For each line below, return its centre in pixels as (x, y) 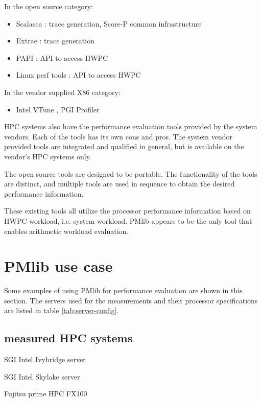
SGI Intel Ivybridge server (45, 359)
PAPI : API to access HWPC (62, 57)
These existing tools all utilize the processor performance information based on (127, 211)
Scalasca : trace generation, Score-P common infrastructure (109, 23)
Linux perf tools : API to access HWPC (78, 75)
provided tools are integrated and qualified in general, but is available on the (124, 146)
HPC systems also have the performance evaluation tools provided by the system (131, 126)
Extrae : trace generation (55, 41)
